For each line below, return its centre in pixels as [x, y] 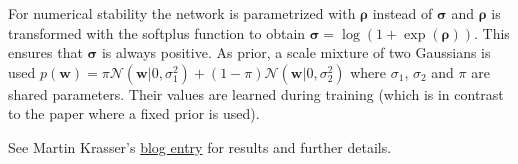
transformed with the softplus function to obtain [157, 32]
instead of [402, 13]
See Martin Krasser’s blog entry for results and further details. [200, 146]
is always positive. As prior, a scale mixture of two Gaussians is [296, 52]
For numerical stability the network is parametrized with [182, 13]
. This [491, 32]
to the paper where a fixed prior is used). [134, 113]
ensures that [45, 52]
